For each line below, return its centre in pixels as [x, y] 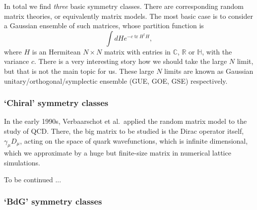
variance [17, 61]
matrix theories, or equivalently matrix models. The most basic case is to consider [128, 16]
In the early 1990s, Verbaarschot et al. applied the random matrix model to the [126, 121]
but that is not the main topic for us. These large [79, 71]
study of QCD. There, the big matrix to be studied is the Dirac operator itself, [124, 131]
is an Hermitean [56, 51]
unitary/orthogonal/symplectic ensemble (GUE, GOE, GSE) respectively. [116, 80]
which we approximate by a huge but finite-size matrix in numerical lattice [118, 153]
